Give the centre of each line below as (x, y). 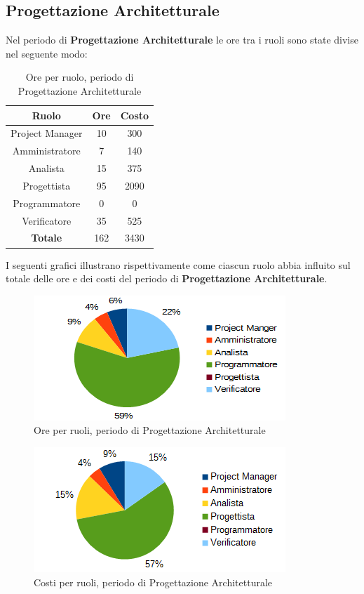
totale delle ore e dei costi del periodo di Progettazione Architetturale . (167, 278)
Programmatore (47, 203)
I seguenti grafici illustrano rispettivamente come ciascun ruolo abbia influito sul (178, 264)
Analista (46, 168)
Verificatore (47, 220)
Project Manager (47, 133)
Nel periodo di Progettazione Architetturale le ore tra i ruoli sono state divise (182, 40)
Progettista (47, 185)
